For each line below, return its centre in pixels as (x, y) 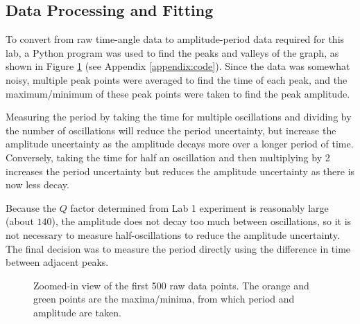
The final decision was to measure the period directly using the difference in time (178, 248)
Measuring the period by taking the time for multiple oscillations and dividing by (179, 117)
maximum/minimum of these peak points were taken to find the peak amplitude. (178, 93)
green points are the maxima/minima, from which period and (164, 299)
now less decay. (37, 184)
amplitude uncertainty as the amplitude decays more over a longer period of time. (180, 144)
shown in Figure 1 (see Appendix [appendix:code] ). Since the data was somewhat (178, 66)
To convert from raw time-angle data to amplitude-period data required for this (175, 39)
